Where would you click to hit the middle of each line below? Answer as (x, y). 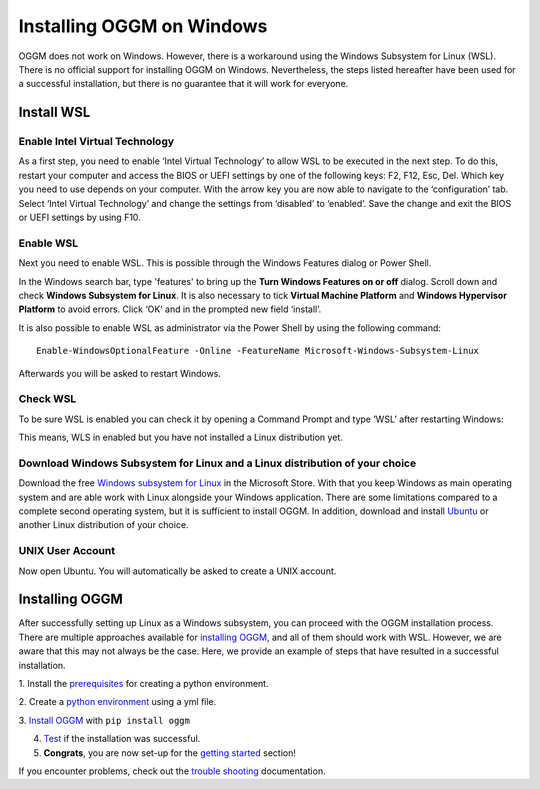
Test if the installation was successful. (122, 739)
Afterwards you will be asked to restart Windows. (120, 373)
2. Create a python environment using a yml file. (117, 702)
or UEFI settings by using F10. (80, 217)
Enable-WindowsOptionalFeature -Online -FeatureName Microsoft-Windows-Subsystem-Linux (258, 351)
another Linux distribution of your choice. (103, 525)
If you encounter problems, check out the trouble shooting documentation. (172, 771)
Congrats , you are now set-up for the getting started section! (170, 752)
